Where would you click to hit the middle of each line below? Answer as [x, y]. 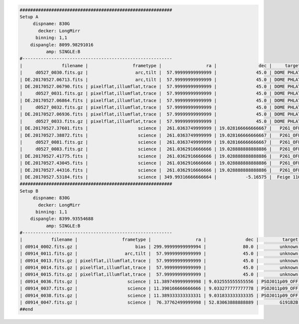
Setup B [29, 191]
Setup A [29, 17]
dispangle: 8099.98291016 [62, 45]
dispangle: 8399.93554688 [62, 219]
